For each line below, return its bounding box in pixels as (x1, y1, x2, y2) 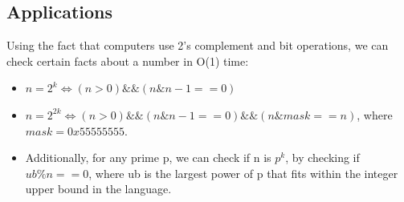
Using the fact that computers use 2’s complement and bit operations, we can (6, 37, 389, 54)
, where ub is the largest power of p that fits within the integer (88, 164, 398, 181)
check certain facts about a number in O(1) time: (6, 52, 249, 69)
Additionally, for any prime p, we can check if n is (25, 149, 271, 166)
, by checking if (285, 149, 360, 166)
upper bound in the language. (25, 180, 172, 197)
